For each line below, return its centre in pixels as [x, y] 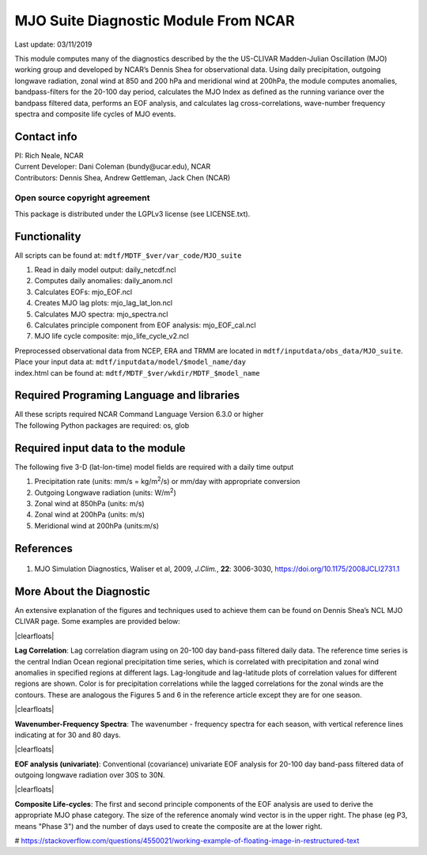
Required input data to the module [100, 448]
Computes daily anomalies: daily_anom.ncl [104, 281]
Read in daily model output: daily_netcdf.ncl [105, 270]
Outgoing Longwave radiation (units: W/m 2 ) [106, 492]
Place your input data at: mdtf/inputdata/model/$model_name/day [130, 362]
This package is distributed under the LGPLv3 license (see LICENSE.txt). [132, 214]
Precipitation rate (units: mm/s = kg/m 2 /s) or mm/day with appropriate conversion [167, 481]
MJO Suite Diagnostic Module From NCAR [155, 21]
